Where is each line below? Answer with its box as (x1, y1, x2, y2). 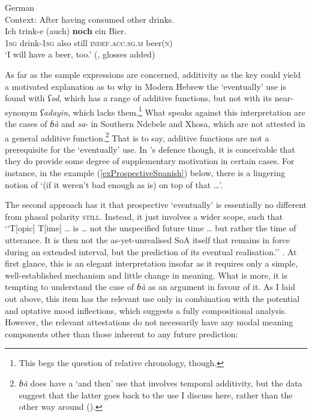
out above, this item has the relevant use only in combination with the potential (5, 292, 300, 304)
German (5, 1, 35, 13)
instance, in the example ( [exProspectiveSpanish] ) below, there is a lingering (5, 167, 285, 179)
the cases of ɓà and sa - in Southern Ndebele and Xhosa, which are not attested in (5, 117, 305, 129)
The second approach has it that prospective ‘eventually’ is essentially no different (5, 198, 307, 211)
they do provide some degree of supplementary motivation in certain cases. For (5, 155, 295, 167)
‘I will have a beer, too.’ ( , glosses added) (5, 48, 155, 61)
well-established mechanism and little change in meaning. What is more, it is (5, 268, 287, 281)
